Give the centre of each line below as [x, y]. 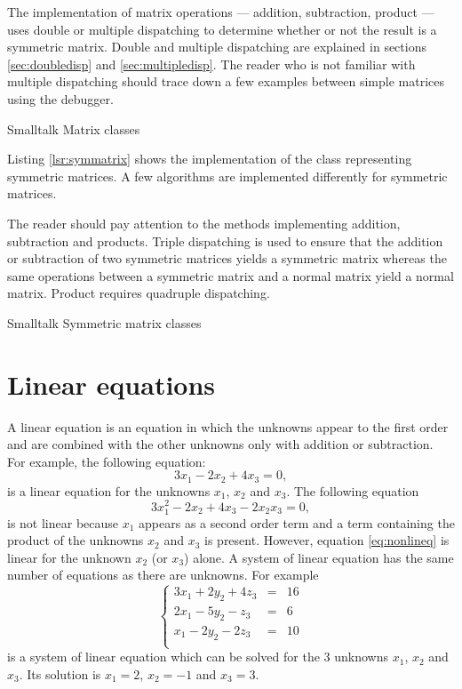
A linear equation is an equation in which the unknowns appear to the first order [228, 426]
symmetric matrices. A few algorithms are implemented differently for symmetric [227, 176]
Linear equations [112, 384]
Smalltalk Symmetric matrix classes [104, 322]
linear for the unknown [69, 557]
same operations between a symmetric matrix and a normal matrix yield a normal [231, 275]
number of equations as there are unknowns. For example [163, 575]
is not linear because [63, 522]
